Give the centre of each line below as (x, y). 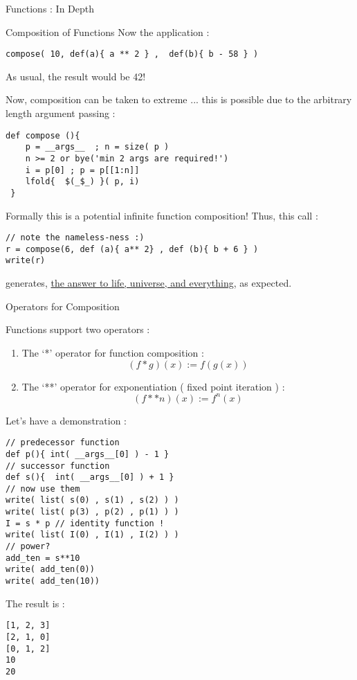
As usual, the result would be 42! (76, 76)
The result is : (35, 603)
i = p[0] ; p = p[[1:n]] (82, 170)
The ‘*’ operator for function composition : (113, 352)
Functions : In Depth (50, 8)
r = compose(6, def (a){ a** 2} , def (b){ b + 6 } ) (132, 249)
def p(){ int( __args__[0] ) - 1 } (88, 454)
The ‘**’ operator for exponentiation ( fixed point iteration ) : (153, 386)
